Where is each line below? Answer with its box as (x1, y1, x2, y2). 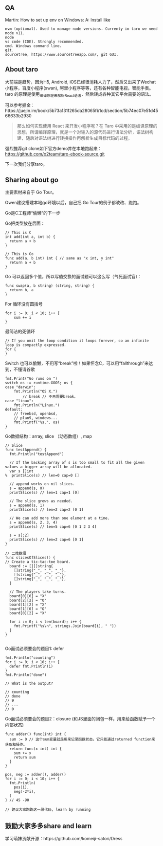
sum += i (14, 315, 32, 320)
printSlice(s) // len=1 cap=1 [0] (9, 490, 79, 495)
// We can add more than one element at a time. (9, 516, 110, 521)
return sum (14, 755, 36, 760)
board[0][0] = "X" (9, 594, 47, 599)
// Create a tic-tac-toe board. (5, 560, 71, 564)
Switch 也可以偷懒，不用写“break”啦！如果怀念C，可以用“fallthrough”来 (5, 360, 149, 366)
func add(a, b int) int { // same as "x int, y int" (5, 256, 114, 261)
